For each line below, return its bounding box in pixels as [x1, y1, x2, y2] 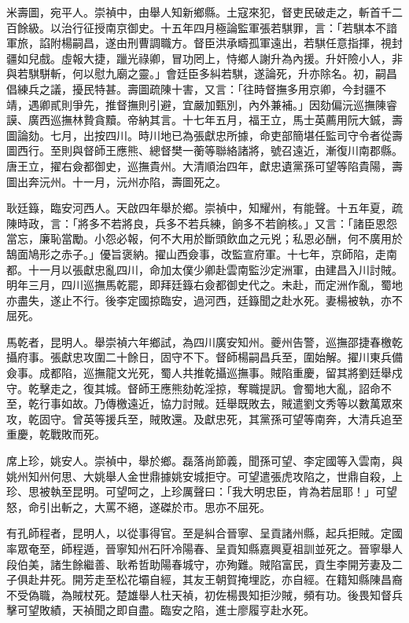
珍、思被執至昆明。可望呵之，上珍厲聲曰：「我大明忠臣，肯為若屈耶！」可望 [6, 483, 397, 500]
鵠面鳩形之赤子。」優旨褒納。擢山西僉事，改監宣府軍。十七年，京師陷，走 [6, 245, 386, 262]
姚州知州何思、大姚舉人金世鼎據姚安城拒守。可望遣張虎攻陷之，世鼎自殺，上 [6, 467, 403, 484]
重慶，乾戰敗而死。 [6, 426, 105, 442]
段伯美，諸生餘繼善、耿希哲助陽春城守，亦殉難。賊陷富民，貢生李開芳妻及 [6, 555, 392, 572]
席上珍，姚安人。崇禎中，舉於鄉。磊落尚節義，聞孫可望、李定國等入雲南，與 [6, 453, 403, 469]
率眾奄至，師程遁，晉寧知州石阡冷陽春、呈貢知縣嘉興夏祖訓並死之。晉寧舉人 [6, 541, 403, 556]
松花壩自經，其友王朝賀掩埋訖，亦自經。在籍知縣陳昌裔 [116, 571, 403, 588]
